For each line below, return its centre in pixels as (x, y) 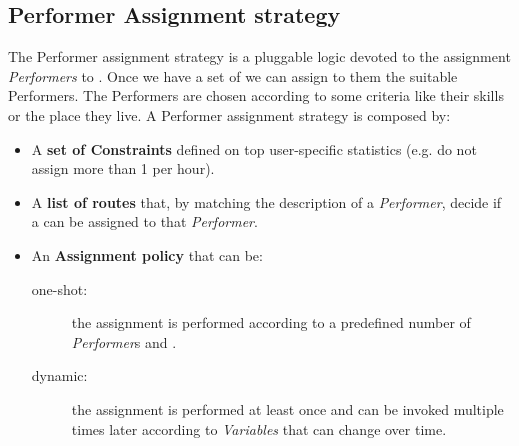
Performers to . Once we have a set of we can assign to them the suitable (233, 75)
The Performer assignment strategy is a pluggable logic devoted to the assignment (259, 56)
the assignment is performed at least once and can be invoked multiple (287, 408)
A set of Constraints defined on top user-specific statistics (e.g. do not (254, 148)
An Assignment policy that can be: (147, 254)
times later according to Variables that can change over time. (259, 428)
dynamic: (59, 375)
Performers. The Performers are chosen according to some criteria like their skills (256, 95)
